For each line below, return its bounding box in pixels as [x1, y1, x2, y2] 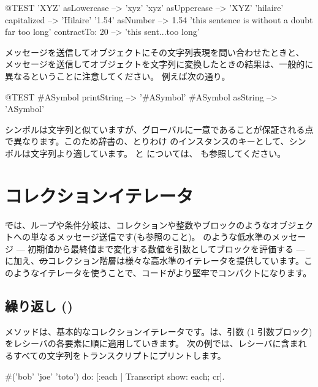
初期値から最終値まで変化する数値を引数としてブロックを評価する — [28, 242, 305, 255]
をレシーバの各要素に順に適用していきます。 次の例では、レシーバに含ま [5, 337, 298, 350]
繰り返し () [5, 296, 73, 315]
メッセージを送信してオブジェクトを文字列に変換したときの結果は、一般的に [5, 58, 314, 70]
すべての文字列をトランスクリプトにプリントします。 [13, 349, 226, 362]
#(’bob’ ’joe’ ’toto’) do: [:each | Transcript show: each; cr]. [5, 369, 225, 382]
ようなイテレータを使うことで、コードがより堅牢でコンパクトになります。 [13, 266, 312, 279]
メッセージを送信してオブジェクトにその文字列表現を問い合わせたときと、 [5, 45, 305, 58]
